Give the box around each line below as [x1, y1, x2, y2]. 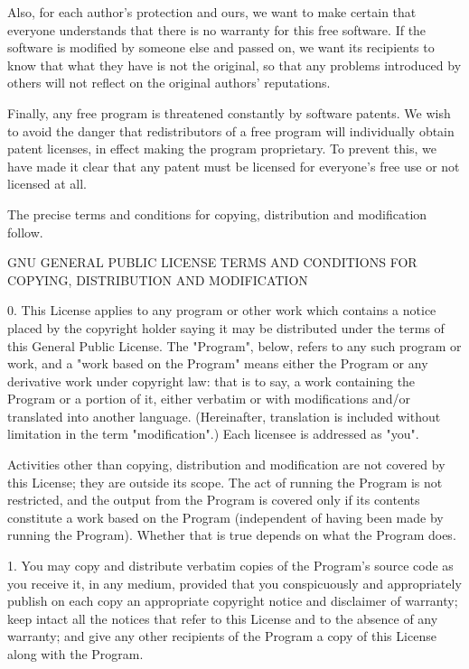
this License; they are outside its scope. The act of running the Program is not [7, 472, 443, 491]
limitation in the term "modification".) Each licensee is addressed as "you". [7, 424, 419, 443]
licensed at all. [7, 174, 87, 193]
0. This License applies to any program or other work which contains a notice [7, 301, 436, 320]
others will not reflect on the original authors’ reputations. [7, 73, 331, 92]
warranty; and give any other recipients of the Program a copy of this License [7, 627, 436, 646]
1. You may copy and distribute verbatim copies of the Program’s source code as [7, 556, 454, 575]
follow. [7, 222, 43, 241]
